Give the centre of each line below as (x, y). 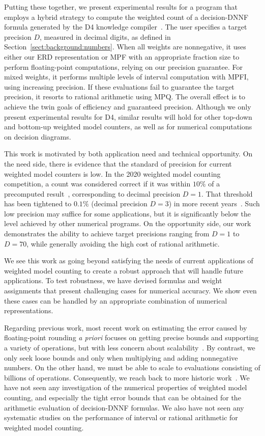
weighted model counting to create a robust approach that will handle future (124, 270)
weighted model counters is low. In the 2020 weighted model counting (112, 173)
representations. (29, 310)
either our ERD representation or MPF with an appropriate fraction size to (122, 56)
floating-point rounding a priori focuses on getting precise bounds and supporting (131, 337)
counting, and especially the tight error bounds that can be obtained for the (123, 397)
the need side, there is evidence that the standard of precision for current (118, 163)
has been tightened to (38, 203)
